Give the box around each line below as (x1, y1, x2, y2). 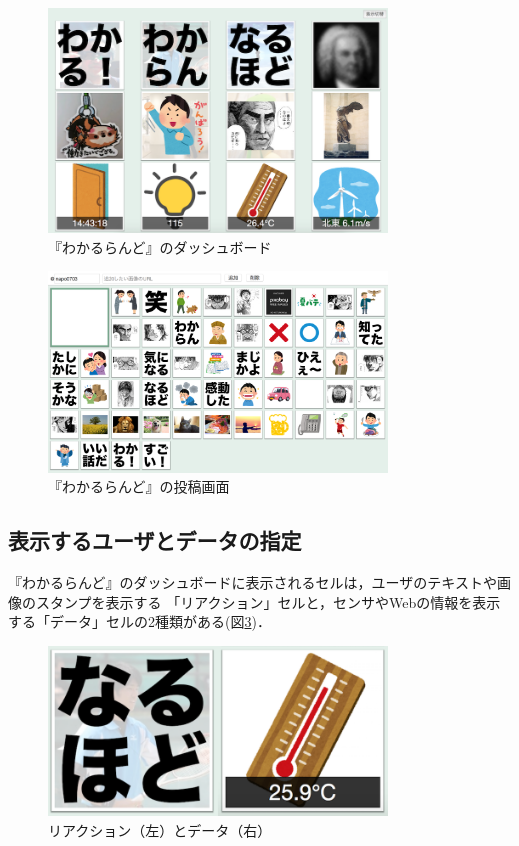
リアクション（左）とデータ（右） (48, 819, 272, 840)
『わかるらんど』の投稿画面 (48, 476, 230, 497)
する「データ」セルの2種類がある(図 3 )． (8, 611, 271, 632)
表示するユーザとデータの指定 (8, 525, 302, 556)
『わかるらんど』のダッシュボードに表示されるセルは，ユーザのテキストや (8, 572, 497, 593)
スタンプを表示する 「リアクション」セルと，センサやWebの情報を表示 (35, 591, 501, 612)
